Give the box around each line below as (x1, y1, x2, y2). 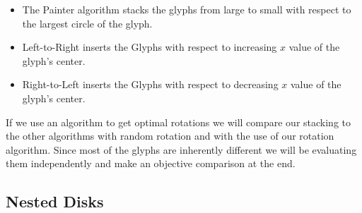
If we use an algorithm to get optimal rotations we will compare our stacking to (6, 114, 351, 129)
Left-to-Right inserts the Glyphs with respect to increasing (22, 39, 277, 54)
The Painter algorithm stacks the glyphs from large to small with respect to (22, 2, 351, 16)
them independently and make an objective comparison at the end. (6, 156, 296, 171)
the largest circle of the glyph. (22, 16, 153, 30)
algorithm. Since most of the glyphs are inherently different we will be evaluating (6, 142, 357, 157)
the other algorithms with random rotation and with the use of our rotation (6, 128, 334, 143)
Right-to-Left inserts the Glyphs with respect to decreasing (22, 77, 279, 92)
